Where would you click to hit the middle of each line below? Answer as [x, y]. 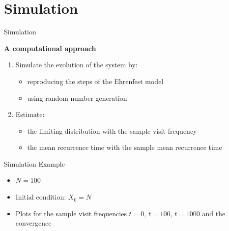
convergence [33, 223]
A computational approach [50, 48]
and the [214, 213]
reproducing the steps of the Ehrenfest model [95, 81]
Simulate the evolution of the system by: [76, 65]
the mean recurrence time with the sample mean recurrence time [125, 147]
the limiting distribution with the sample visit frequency [112, 130]
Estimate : [30, 114]
